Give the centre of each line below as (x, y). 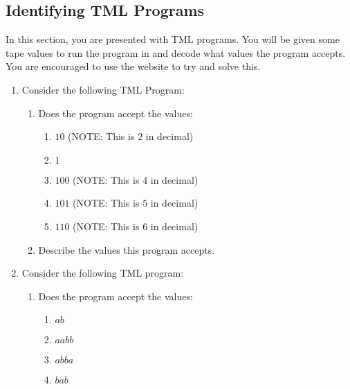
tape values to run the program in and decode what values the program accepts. (176, 52)
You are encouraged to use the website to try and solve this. (133, 66)
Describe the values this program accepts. (127, 249)
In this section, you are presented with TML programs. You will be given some (173, 39)
